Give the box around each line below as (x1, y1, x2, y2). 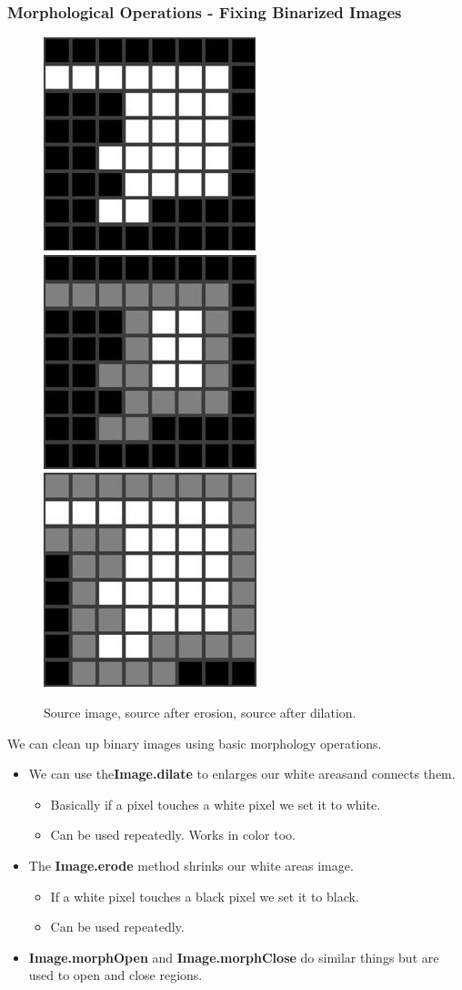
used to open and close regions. (28, 965, 203, 985)
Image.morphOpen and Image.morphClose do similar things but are (28, 947, 439, 966)
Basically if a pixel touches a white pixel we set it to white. (50, 794, 381, 813)
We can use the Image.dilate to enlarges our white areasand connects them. (28, 764, 456, 783)
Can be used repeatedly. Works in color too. (50, 825, 296, 844)
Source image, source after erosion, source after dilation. (44, 703, 357, 721)
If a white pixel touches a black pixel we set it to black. (50, 886, 359, 905)
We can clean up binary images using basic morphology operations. (7, 733, 382, 752)
